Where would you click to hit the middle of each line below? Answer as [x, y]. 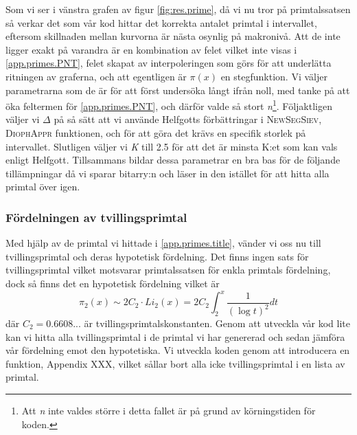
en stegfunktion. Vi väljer [274, 76]
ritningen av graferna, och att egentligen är [96, 76]
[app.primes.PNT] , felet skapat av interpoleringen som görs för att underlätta [169, 63]
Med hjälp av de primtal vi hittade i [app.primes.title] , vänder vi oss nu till [163, 243]
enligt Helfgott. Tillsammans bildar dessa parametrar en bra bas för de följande [173, 160]
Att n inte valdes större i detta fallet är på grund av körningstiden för [169, 410]
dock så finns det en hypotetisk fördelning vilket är [113, 283]
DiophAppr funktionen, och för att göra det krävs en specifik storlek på [156, 133]
